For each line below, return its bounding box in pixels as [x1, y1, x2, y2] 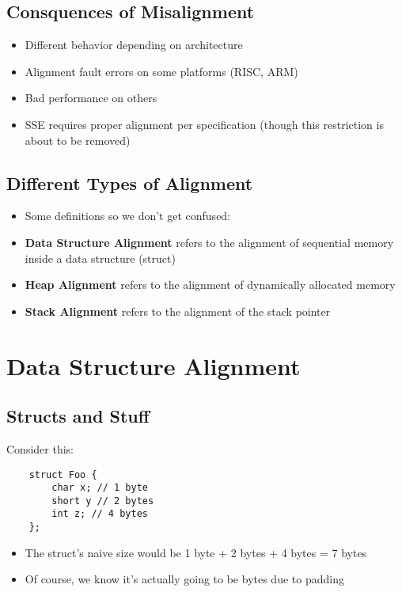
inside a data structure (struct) [25, 249, 176, 266]
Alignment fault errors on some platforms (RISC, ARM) [25, 63, 298, 79]
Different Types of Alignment [6, 170, 253, 195]
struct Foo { [28, 469, 97, 480]
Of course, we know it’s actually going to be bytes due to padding [25, 571, 344, 587]
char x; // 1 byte [51, 482, 148, 494]
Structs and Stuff [6, 404, 150, 428]
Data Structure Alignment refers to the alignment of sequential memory [25, 233, 394, 250]
